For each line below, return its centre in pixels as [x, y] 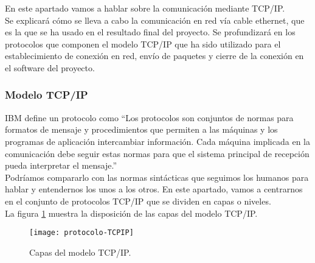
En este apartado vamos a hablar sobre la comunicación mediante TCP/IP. [145, 8]
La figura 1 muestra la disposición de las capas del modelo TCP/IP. [131, 213]
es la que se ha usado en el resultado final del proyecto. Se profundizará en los [150, 32]
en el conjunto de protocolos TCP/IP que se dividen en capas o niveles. [138, 201]
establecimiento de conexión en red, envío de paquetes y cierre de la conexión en [154, 56]
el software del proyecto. [50, 67]
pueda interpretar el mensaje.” [61, 165]
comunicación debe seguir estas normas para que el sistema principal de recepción [157, 153]
